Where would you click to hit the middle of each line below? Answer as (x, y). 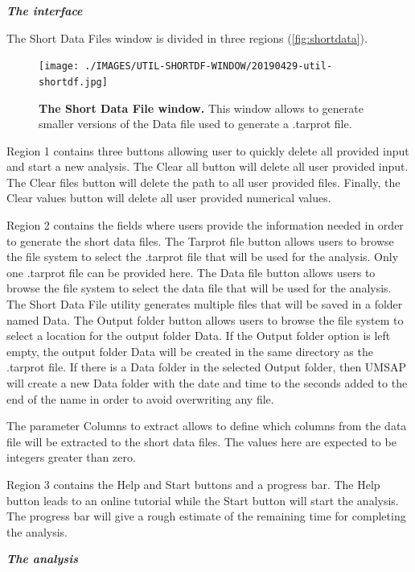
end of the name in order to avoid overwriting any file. (140, 398)
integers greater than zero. (71, 457)
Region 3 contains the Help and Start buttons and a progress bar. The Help (193, 484)
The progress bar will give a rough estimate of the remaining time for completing (206, 516)
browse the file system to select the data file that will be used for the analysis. (199, 288)
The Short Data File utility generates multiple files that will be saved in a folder (205, 304)
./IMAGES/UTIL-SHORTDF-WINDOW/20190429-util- (209, 66)
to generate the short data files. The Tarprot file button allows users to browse (200, 240)
